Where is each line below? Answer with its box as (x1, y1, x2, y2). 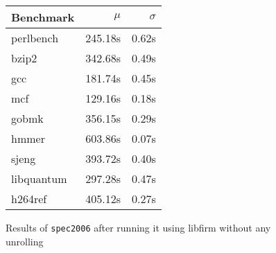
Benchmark (11, 9, 75, 25)
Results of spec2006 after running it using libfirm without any (6, 220, 271, 234)
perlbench (11, 30, 59, 46)
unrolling (6, 234, 44, 248)
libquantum (11, 171, 67, 186)
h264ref (11, 191, 47, 207)
